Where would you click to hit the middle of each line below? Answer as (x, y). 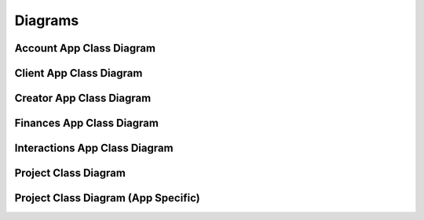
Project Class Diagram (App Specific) (107, 198)
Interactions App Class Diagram (94, 148)
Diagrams (47, 20)
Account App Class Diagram (85, 48)
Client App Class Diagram (79, 73)
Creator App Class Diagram (83, 98)
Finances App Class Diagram (86, 123)
